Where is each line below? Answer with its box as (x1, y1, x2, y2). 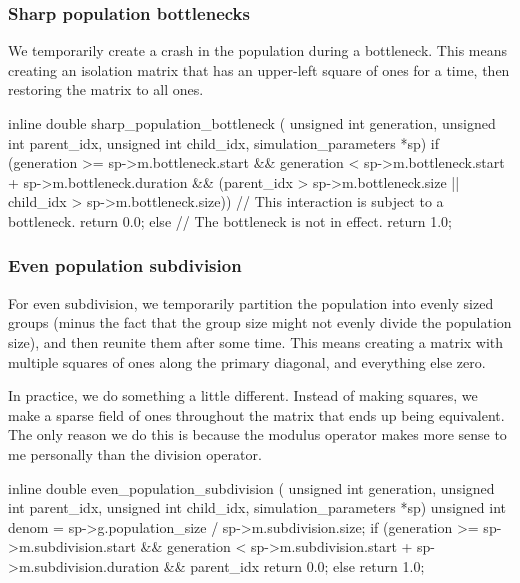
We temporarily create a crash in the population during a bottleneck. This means (8, 40, 507, 61)
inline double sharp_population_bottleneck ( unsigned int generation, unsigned (8, 113, 496, 133)
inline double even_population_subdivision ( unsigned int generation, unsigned (8, 477, 495, 498)
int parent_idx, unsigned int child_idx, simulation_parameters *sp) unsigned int (8, 497, 506, 518)
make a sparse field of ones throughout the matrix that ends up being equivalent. (8, 404, 505, 425)
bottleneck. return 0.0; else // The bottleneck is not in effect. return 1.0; (8, 210, 453, 231)
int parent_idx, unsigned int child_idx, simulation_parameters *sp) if (8, 132, 439, 153)
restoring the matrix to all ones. (8, 79, 204, 100)
